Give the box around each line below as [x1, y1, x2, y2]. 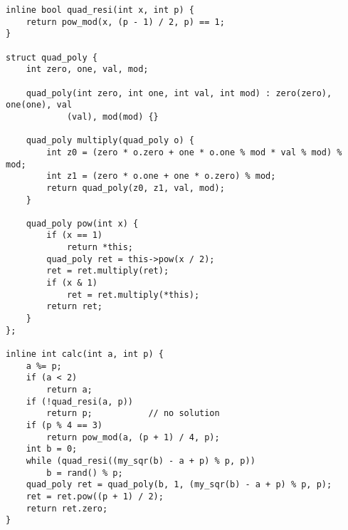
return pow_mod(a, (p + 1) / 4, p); [46, 432, 220, 442]
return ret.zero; [26, 503, 108, 514]
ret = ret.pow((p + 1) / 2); [26, 491, 164, 502]
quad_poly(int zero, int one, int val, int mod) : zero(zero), [26, 88, 332, 98]
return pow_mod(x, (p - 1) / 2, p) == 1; [26, 16, 225, 27]
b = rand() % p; [46, 467, 123, 478]
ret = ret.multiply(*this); [66, 289, 200, 300]
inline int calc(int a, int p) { [6, 349, 164, 360]
